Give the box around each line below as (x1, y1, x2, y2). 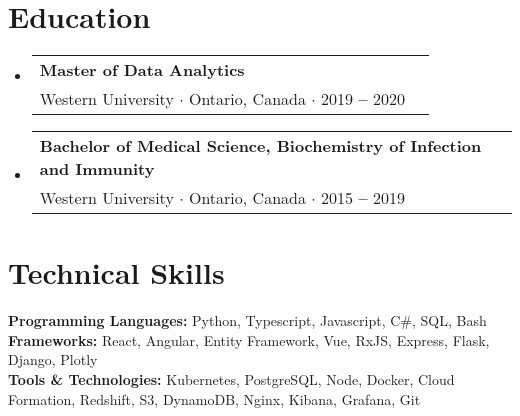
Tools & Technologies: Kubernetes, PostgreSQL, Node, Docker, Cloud (8, 369, 455, 390)
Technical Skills (8, 252, 225, 293)
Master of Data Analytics (39, 58, 245, 82)
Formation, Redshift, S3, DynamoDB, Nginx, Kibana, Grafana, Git (8, 388, 421, 409)
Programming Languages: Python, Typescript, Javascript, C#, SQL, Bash (8, 310, 487, 331)
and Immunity (39, 157, 155, 181)
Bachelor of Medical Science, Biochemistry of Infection (39, 134, 482, 158)
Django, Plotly (8, 349, 98, 370)
